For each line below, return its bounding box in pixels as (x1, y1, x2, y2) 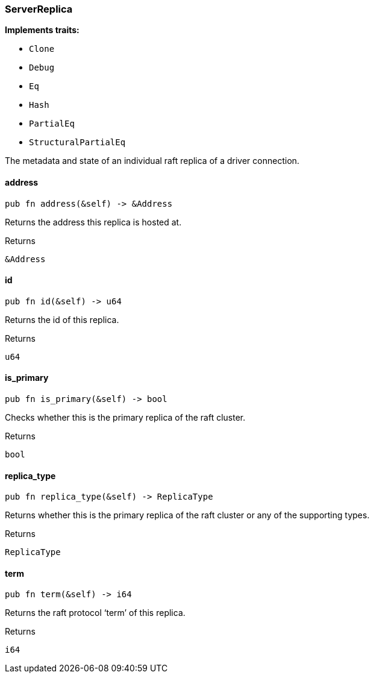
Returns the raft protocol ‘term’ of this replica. (5, 607, 185, 618)
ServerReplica (5, 3, 73, 15)
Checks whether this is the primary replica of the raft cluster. (5, 412, 246, 423)
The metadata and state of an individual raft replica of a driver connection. (5, 155, 300, 166)
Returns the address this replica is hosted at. (5, 216, 182, 227)
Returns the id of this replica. (5, 314, 119, 325)
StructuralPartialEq (29, 137, 126, 148)
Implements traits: (5, 25, 79, 36)
